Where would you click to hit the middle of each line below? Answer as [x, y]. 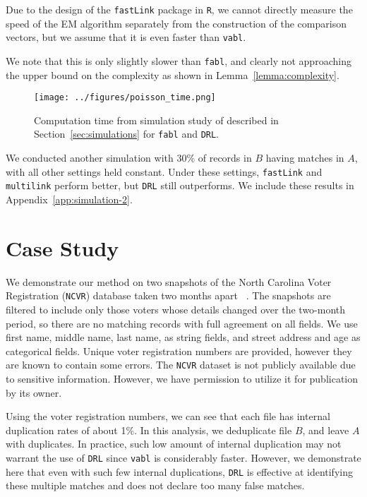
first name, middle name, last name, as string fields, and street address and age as [183, 337]
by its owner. [34, 392]
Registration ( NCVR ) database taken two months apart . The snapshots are [168, 295]
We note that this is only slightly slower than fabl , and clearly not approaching [179, 60]
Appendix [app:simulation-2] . [69, 199]
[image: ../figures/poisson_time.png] [125, 98]
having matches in [305, 158]
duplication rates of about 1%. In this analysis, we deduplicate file [149, 430]
